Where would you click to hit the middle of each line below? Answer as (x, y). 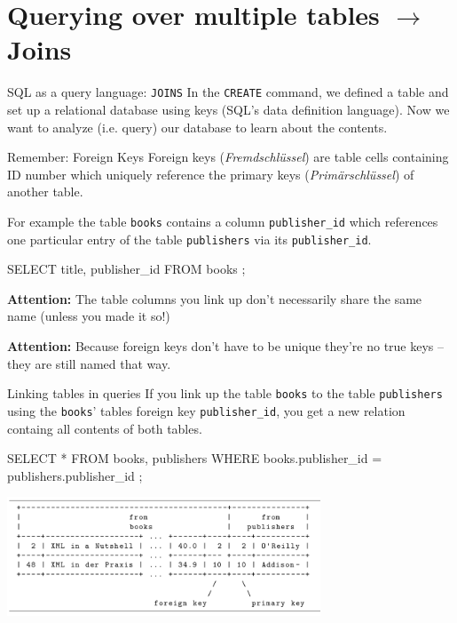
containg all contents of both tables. (105, 428)
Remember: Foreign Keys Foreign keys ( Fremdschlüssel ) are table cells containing (228, 157)
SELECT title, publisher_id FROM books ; (126, 269)
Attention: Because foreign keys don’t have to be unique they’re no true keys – (226, 346)
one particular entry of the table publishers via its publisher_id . (189, 239)
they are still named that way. (89, 363)
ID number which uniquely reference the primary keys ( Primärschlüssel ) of (211, 174)
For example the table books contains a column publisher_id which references (223, 221)
